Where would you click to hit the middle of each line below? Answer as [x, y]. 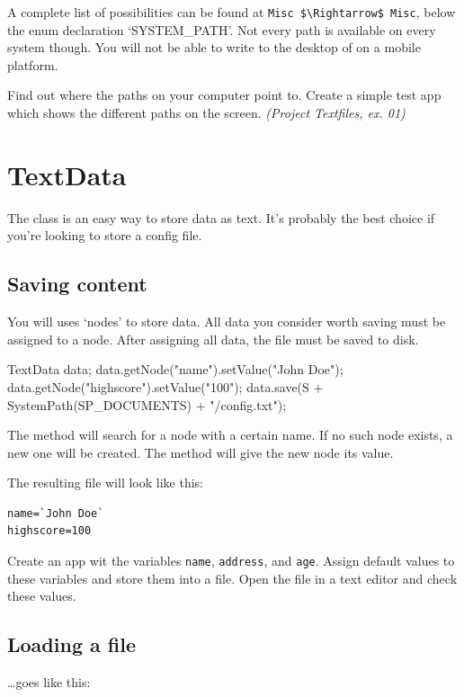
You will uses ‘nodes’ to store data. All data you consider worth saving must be [227, 322]
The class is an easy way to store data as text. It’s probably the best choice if [221, 217]
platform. [33, 64]
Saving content [77, 284]
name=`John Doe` [56, 513]
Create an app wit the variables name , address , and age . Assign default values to [231, 561]
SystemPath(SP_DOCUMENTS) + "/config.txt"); [147, 404]
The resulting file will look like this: [105, 483]
